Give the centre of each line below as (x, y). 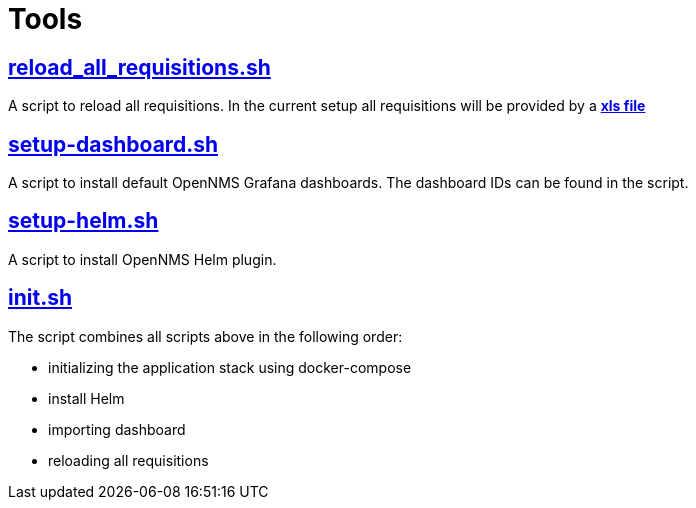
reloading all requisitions (128, 460)
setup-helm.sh (83, 221)
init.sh (40, 298)
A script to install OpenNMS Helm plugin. (142, 259)
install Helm (86, 398)
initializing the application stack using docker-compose (230, 367)
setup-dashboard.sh (113, 144)
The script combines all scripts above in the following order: (205, 336)
